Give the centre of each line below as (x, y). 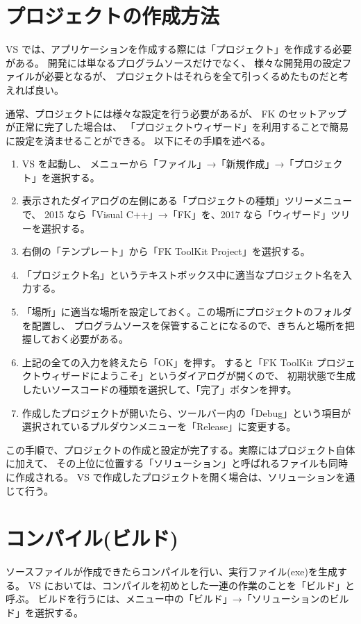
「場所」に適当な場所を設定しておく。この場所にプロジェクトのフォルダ (187, 312)
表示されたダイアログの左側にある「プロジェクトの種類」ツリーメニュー (187, 200)
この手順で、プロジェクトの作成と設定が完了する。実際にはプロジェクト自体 (180, 449)
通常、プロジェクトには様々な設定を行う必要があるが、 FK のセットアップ (176, 113)
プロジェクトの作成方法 (113, 16)
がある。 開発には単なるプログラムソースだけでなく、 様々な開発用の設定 (174, 62)
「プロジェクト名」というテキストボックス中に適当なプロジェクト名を (182, 274)
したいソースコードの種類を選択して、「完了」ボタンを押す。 (159, 389)
